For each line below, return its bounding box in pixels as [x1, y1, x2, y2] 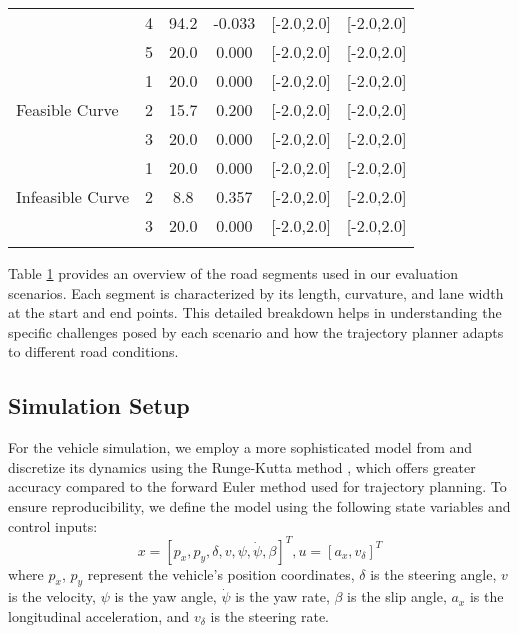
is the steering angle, [370, 563, 497, 584]
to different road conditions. [8, 341, 179, 362]
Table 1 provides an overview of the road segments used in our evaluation [8, 263, 459, 283]
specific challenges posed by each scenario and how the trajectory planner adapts [8, 321, 504, 342]
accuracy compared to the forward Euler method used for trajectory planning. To [8, 476, 507, 497]
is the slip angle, [347, 586, 447, 607]
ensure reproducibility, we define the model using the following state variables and [8, 495, 511, 516]
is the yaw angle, [114, 586, 217, 607]
